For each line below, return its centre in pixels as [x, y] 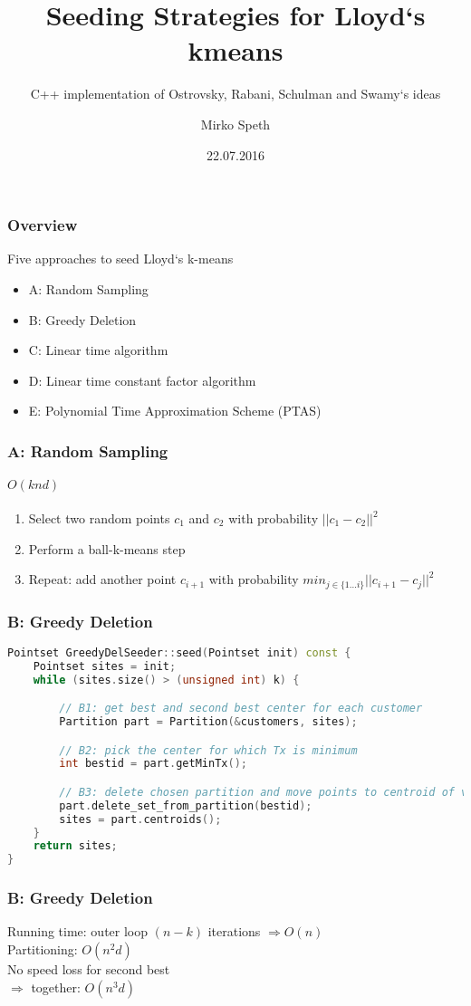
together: [56, 987]
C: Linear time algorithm [98, 350]
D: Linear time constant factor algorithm [142, 380]
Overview [43, 225]
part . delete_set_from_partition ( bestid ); [186, 805]
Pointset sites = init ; [105, 666]
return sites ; [75, 846]
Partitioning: [43, 949]
